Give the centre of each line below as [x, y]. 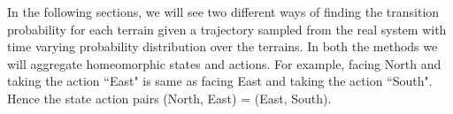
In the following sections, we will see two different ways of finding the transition [223, 11]
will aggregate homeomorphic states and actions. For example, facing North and [224, 63]
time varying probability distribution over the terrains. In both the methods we [223, 46]
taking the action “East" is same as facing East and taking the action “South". [220, 81]
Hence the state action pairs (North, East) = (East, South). [169, 98]
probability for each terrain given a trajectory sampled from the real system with [227, 29]
